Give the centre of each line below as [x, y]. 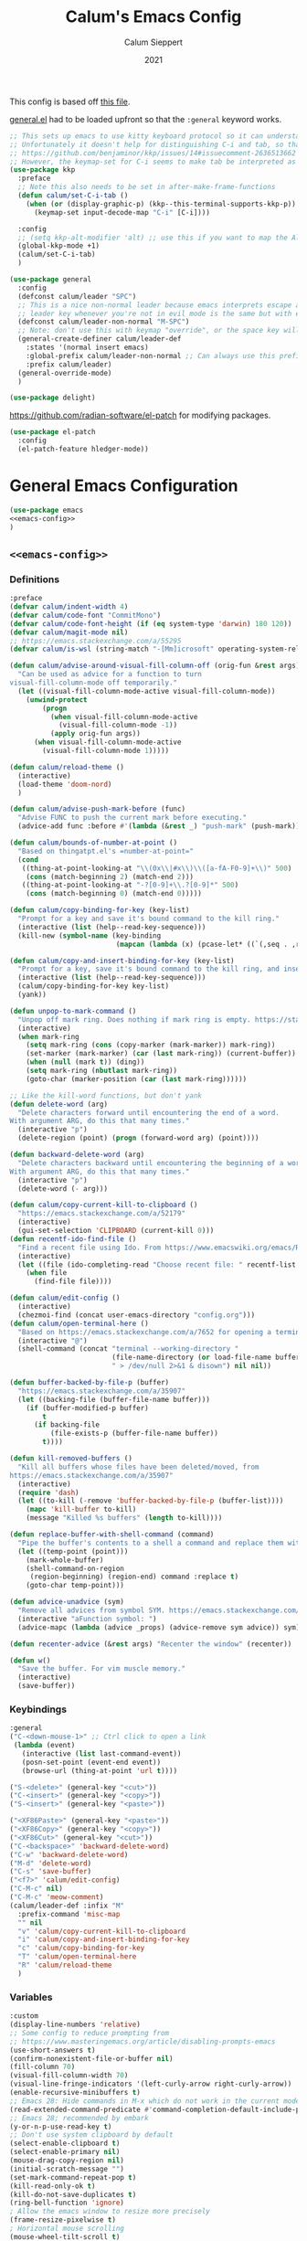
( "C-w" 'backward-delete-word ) [69, 1854]
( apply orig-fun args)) [95, 734]
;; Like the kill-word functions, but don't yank [106, 1095]
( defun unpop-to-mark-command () [73, 1011]
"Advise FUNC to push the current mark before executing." [132, 818]
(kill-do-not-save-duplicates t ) [73, 2194]
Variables [31, 1997]
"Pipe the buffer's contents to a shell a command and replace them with [161, 1543]
